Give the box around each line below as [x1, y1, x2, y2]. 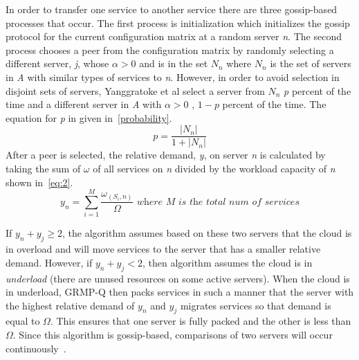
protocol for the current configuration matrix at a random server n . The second [6, 29, 342, 44]
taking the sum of [6, 161, 81, 175]
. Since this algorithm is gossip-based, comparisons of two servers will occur [12, 327, 333, 342]
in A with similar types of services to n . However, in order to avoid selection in [6, 69, 340, 84]
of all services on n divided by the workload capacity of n [93, 161, 335, 175]
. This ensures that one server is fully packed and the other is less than [50, 314, 351, 328]
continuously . [6, 341, 66, 355]
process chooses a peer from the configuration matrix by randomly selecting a [6, 42, 334, 57]
